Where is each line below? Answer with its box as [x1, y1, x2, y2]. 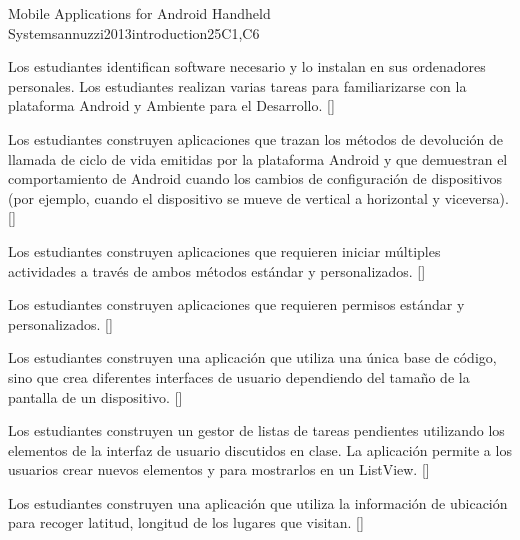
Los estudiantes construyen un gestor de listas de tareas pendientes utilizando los [8, 420, 505, 441]
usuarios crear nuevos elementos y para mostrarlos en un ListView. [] [8, 459, 430, 480]
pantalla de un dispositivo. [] [8, 386, 183, 407]
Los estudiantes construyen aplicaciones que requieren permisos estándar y [8, 294, 465, 315]
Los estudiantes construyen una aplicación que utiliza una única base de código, [8, 347, 497, 368]
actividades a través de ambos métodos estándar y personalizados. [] [8, 260, 426, 281]
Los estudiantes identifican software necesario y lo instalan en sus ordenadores [8, 56, 486, 77]
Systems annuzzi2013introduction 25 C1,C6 [8, 22, 260, 43]
